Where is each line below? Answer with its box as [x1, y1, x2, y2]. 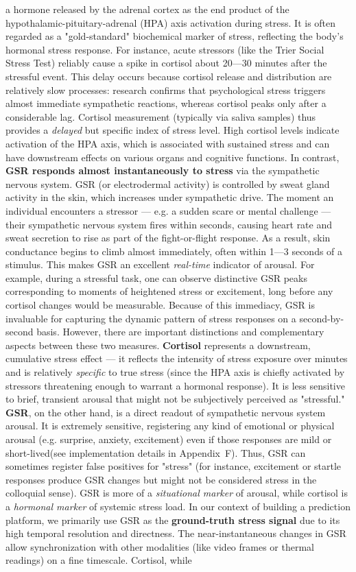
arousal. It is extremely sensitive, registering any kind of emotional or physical [5, 418, 335, 433]
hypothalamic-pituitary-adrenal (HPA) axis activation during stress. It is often [5, 15, 336, 29]
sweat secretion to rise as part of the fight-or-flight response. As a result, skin [5, 230, 331, 245]
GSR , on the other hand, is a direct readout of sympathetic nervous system [5, 405, 326, 419]
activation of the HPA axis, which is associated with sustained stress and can [5, 136, 330, 150]
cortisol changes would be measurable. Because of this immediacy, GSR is [5, 298, 315, 312]
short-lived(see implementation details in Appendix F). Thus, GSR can [5, 445, 306, 460]
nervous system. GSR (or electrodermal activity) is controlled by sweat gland [5, 176, 330, 191]
